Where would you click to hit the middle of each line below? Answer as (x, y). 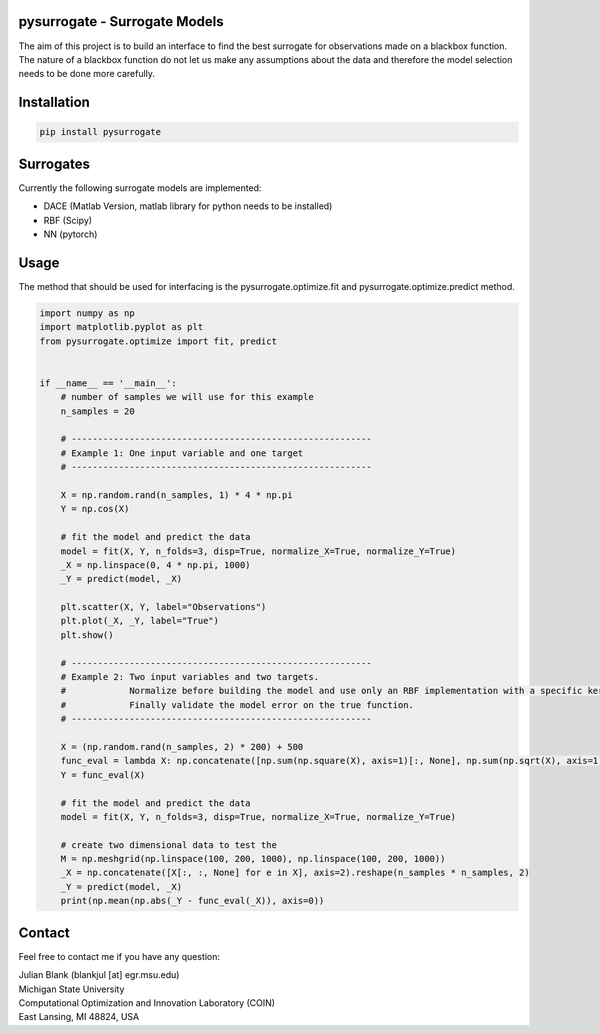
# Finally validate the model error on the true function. (237, 704)
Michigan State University (71, 989)
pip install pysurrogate (100, 132)
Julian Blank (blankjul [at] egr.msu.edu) (99, 975)
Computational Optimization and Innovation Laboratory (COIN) (146, 1002)
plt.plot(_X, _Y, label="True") (140, 621)
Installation (54, 102)
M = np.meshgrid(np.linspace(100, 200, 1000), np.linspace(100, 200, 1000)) (253, 859)
